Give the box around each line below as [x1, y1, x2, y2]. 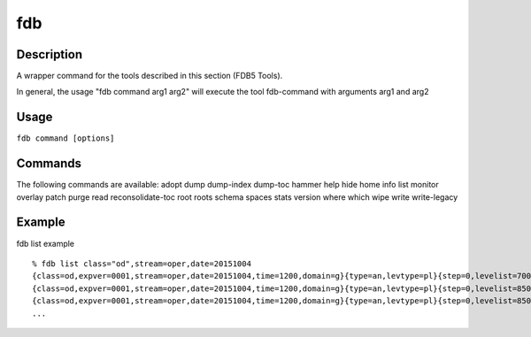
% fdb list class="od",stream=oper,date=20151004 [32, 258, 252, 269]
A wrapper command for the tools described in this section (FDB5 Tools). [16, 71, 283, 81]
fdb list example [16, 238, 75, 249]
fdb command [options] [16, 134, 115, 143]
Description [16, 47, 83, 62]
